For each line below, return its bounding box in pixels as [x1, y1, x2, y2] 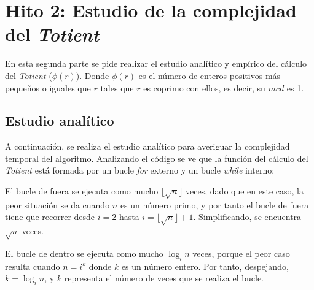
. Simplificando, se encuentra [193, 210, 302, 223]
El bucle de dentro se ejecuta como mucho [5, 246, 163, 259]
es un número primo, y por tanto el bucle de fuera [120, 198, 309, 211]
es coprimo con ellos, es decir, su [143, 81, 265, 94]
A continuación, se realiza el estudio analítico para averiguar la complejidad [5, 140, 290, 153]
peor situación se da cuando [5, 198, 110, 211]
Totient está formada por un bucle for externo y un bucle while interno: [5, 164, 275, 177]
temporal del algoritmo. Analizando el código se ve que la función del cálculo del [5, 151, 308, 164]
